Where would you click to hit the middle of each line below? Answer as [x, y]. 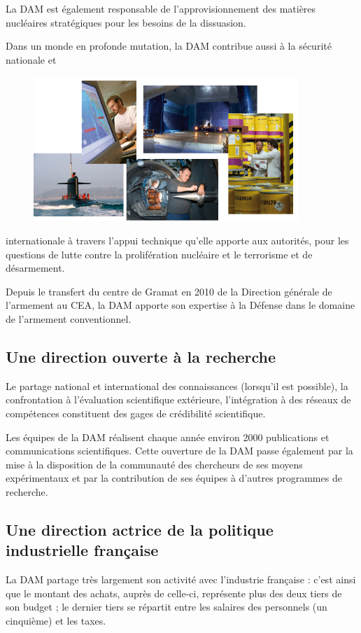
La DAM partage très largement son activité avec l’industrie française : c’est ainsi [181, 579]
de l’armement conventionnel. [69, 319]
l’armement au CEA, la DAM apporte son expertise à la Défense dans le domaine [180, 305]
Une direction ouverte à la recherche [141, 357]
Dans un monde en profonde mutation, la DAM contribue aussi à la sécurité [169, 46]
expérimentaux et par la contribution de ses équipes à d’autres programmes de [174, 478]
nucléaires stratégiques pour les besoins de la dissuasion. [126, 22]
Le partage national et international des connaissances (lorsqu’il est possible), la [177, 385]
